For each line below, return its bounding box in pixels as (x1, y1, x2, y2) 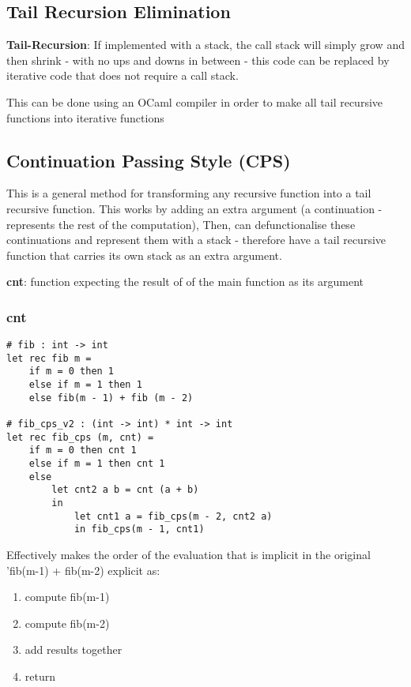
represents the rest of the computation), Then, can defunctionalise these (6, 216, 356, 232)
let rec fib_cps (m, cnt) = (6, 431, 154, 443)
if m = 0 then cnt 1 (28, 445, 137, 456)
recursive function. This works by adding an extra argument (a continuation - (6, 200, 383, 216)
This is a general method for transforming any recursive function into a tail (6, 185, 371, 201)
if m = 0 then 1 (28, 366, 115, 377)
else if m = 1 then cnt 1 (28, 458, 165, 470)
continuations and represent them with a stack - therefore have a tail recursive (6, 231, 386, 248)
